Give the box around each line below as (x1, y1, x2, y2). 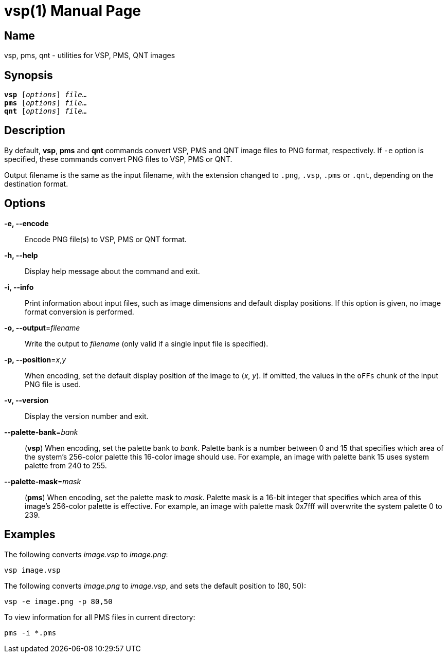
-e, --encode (4, 218, 49, 228)
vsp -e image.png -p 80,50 (4, 597, 113, 606)
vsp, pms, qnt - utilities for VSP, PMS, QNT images (4, 51, 175, 60)
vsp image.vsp (4, 565, 61, 574)
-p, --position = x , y (4, 355, 66, 364)
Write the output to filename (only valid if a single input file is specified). (25, 339, 268, 348)
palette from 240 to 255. (25, 461, 107, 470)
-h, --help (4, 250, 38, 260)
